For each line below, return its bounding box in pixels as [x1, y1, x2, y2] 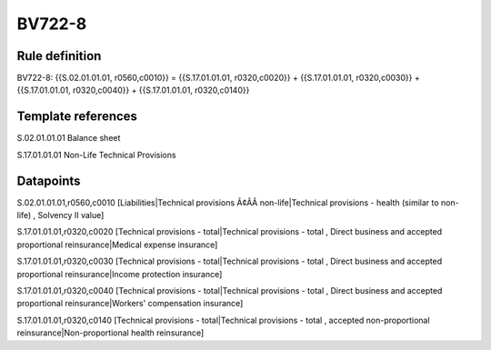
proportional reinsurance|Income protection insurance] [16, 268, 223, 279]
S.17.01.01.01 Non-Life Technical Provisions [16, 149, 176, 160]
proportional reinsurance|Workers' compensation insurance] [16, 298, 244, 309]
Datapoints [16, 173, 81, 188]
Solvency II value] [37, 210, 105, 221]
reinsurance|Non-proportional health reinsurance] [16, 327, 205, 338]
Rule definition [16, 48, 102, 64]
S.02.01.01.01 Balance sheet [16, 133, 121, 144]
